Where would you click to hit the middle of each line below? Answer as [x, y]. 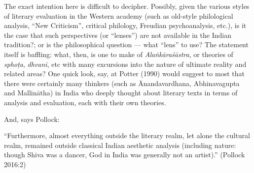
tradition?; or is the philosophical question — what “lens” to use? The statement [126, 44]
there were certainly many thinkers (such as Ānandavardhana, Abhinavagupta [122, 83]
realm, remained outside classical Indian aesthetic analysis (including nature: [120, 145]
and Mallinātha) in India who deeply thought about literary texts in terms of [121, 93]
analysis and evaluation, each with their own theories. [85, 102]
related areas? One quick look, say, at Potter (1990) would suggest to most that [124, 73]
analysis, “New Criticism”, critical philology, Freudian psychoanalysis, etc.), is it [125, 25]
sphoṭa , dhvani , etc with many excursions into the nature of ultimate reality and [125, 64]
